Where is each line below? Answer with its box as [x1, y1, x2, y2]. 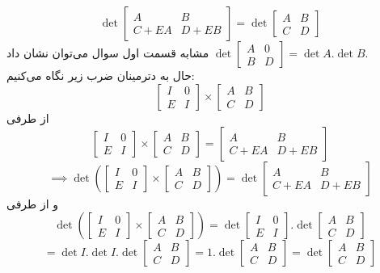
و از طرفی [6, 195, 58, 212]
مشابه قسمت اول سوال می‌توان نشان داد [6, 44, 209, 61]
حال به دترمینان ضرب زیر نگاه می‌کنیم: [6, 67, 195, 84]
